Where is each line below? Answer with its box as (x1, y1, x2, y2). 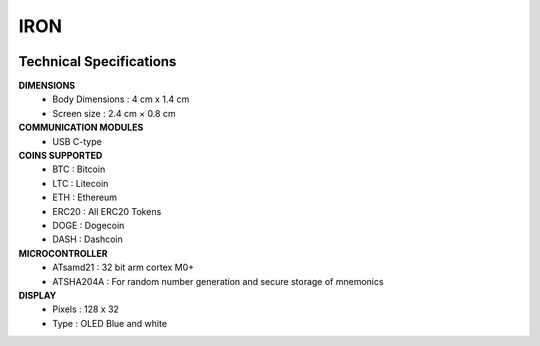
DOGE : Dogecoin (52, 219, 125, 231)
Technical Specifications (18, 53, 177, 70)
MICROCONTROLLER (18, 247, 108, 259)
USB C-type (52, 135, 102, 147)
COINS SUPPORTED (18, 150, 103, 162)
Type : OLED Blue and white (52, 317, 168, 329)
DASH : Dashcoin (52, 233, 124, 245)
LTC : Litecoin (52, 177, 109, 189)
